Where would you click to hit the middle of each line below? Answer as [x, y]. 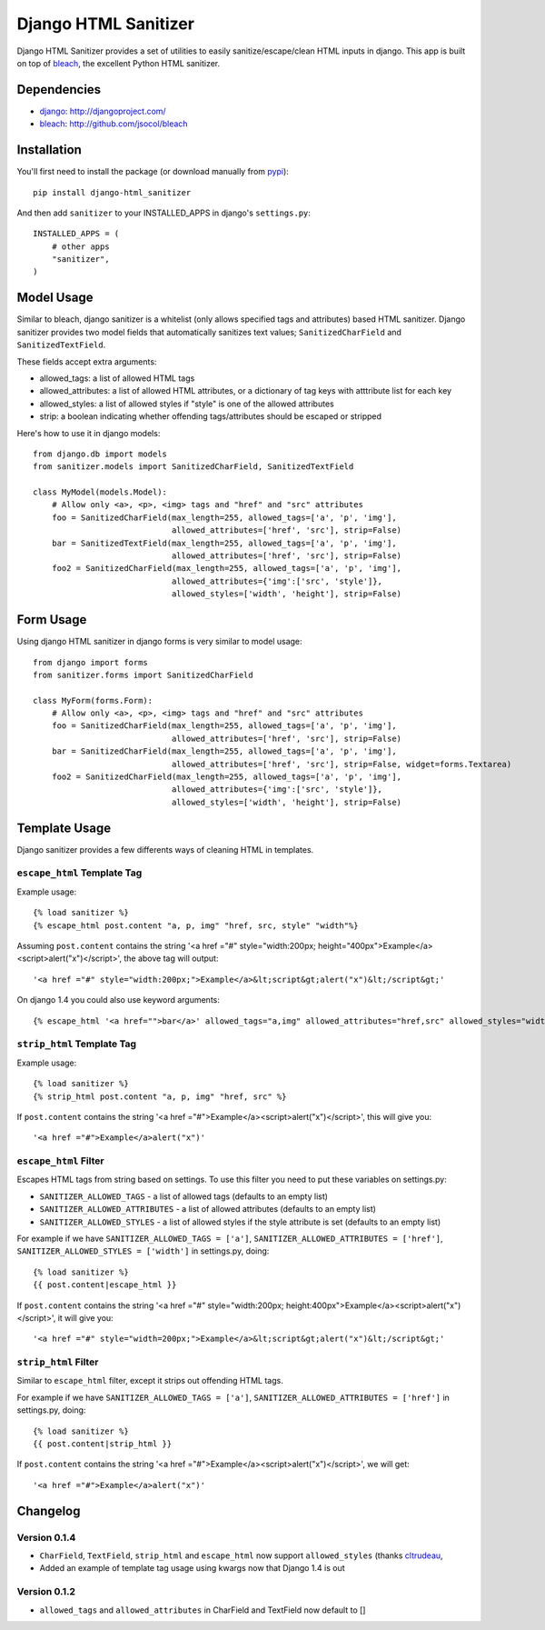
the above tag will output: [171, 958]
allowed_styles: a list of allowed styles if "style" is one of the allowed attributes [187, 404]
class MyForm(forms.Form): [93, 700]
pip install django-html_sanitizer [112, 192]
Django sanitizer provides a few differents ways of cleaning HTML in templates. [165, 849]
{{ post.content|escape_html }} [105, 1285]
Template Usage [64, 828]
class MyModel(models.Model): [100, 492]
